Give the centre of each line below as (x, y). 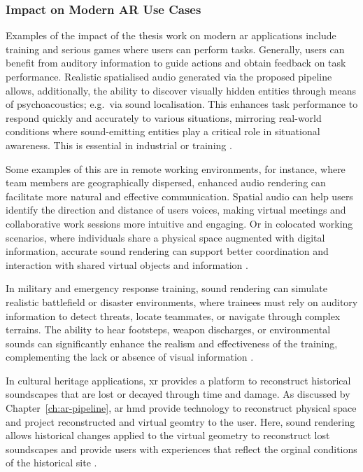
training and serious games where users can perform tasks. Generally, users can (175, 49)
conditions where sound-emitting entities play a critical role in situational (163, 131)
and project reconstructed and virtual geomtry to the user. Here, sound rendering (180, 421)
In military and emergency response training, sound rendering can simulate (166, 288)
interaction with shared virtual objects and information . (127, 264)
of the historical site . (51, 463)
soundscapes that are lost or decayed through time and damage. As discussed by (178, 394)
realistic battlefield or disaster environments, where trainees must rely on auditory (182, 301)
